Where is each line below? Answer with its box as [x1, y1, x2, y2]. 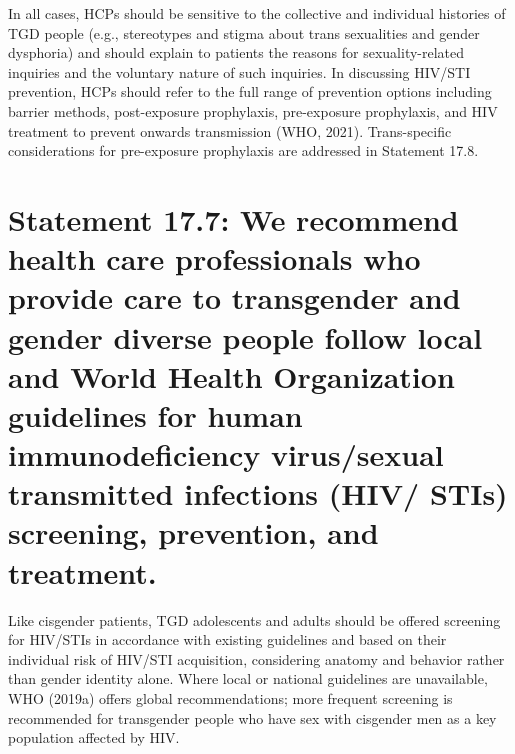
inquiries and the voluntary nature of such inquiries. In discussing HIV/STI [8, 61, 471, 82]
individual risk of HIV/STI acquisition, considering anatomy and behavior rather [8, 648, 505, 669]
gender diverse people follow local [8, 316, 483, 357]
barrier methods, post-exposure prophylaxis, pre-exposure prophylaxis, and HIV [8, 100, 498, 121]
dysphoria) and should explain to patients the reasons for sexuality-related [8, 42, 465, 63]
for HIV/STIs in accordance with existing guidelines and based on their [8, 629, 447, 650]
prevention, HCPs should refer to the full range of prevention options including [8, 81, 492, 102]
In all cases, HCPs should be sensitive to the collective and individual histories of [8, 3, 506, 23]
